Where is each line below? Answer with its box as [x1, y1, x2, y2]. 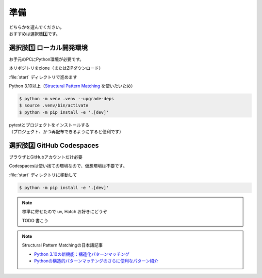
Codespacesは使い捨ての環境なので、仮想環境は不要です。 [9, 163, 127, 169]
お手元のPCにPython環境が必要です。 [9, 56, 84, 62]
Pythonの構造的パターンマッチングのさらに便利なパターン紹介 [34, 258, 159, 264]
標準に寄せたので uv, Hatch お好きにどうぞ [22, 209, 108, 215]
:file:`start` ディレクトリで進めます [9, 74, 78, 80]
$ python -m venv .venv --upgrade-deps [19, 96, 114, 101]
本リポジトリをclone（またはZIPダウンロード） [9, 65, 103, 71]
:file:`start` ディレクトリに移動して [9, 172, 77, 178]
